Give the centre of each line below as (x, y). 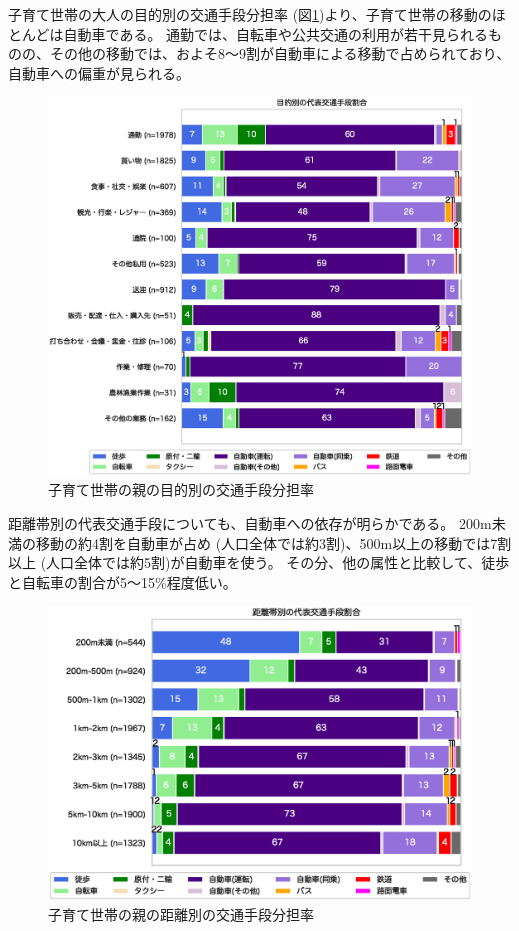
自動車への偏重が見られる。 (99, 72)
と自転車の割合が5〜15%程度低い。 (122, 581)
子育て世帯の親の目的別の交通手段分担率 (181, 489)
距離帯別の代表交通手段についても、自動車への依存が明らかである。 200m (250, 522)
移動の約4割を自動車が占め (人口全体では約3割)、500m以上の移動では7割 (273, 542)
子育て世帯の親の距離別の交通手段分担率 (181, 914)
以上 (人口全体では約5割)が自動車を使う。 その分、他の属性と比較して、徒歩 (259, 562)
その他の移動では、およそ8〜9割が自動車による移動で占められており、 (280, 53)
